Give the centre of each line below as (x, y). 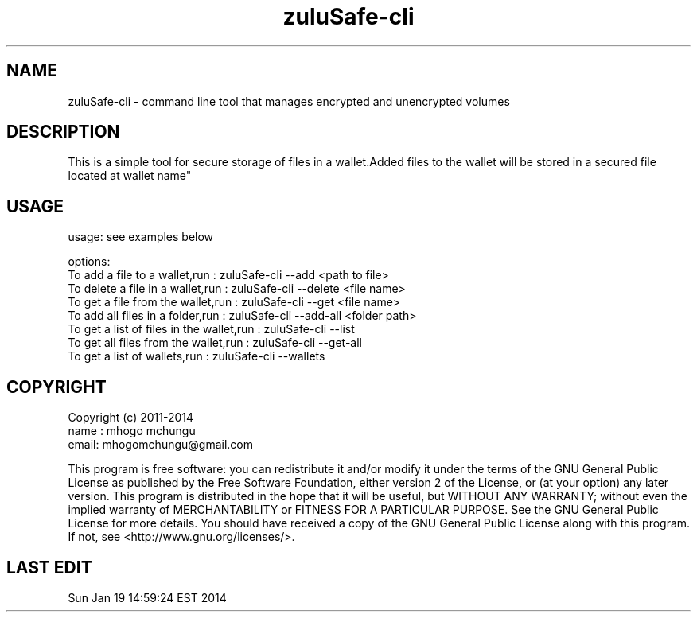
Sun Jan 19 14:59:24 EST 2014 (147, 597)
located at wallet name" (130, 176)
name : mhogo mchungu (132, 431)
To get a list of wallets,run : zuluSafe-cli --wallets (197, 356)
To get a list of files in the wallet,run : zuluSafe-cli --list (211, 329)
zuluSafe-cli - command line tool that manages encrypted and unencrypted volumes (289, 101)
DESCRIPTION (63, 132)
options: (89, 262)
